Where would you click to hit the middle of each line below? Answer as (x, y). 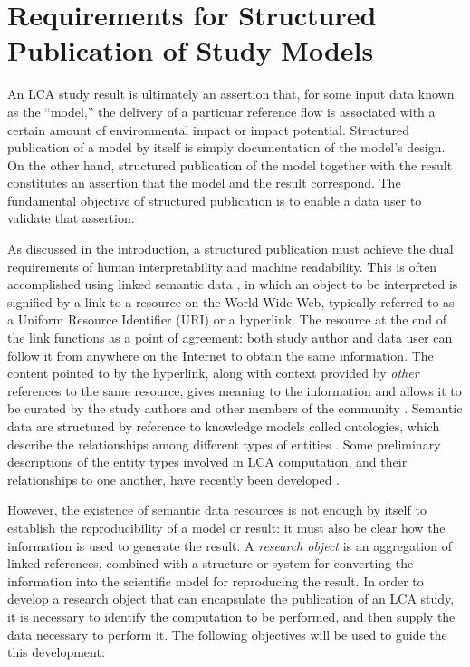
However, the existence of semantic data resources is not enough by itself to (217, 510)
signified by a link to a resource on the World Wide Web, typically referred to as (231, 301)
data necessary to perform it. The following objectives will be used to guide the (227, 634)
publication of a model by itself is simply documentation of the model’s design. (226, 147)
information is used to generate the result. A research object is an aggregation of (230, 545)
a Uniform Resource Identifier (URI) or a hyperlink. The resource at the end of (227, 319)
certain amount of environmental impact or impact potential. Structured (208, 129)
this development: (56, 652)
